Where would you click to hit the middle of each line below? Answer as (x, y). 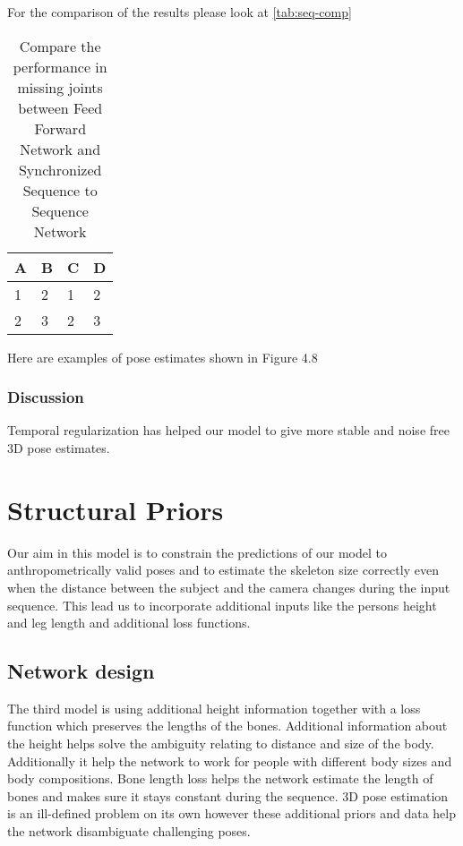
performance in (60, 66)
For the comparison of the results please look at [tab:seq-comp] (180, 12)
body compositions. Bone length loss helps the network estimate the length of (220, 778)
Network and (60, 149)
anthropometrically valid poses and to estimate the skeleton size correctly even (223, 570)
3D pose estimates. (59, 448)
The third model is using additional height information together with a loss (214, 708)
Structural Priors (116, 509)
